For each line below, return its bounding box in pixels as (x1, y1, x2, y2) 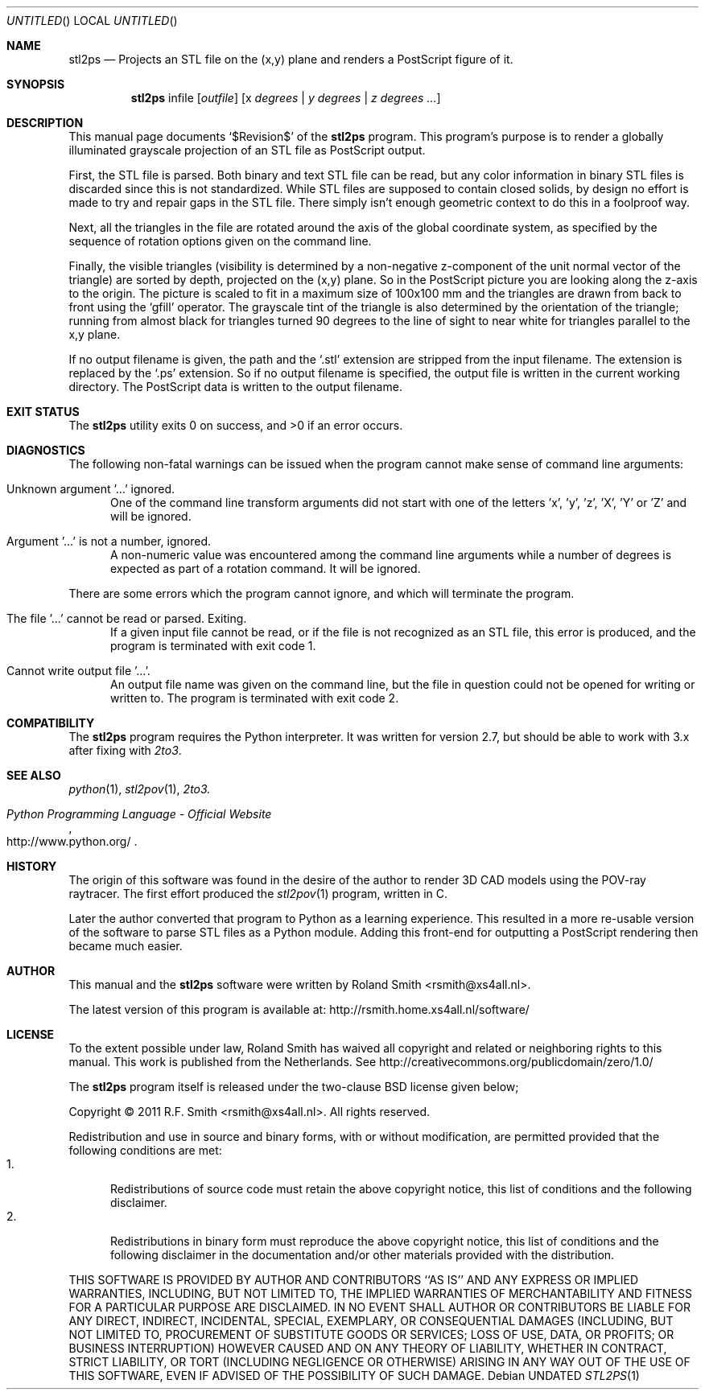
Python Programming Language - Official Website (6, 807, 272, 821)
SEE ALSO (6, 768, 61, 782)
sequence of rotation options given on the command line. (68, 234, 372, 248)
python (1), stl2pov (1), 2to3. (68, 782, 211, 796)
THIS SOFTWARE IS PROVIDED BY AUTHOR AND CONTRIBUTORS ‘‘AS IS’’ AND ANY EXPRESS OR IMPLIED (68, 1273, 639, 1287)
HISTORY (6, 859, 57, 873)
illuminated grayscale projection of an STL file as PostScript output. (68, 143, 426, 157)
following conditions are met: (68, 1143, 222, 1157)
